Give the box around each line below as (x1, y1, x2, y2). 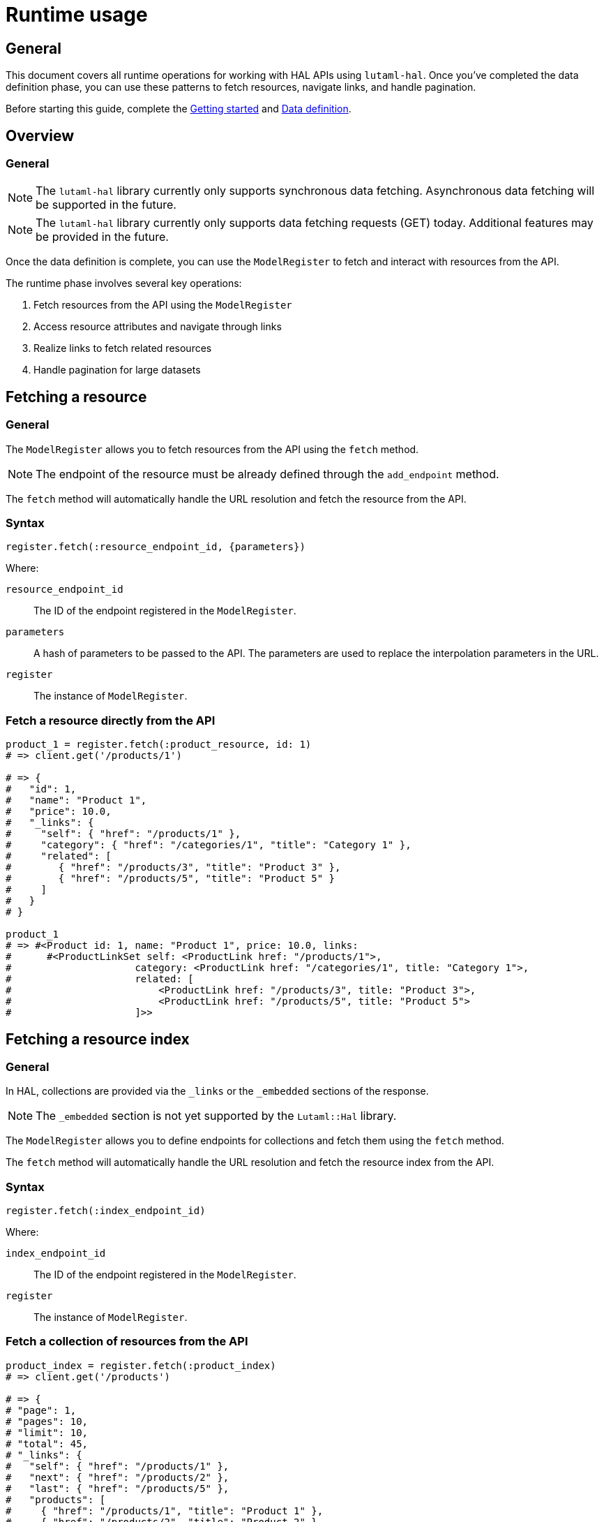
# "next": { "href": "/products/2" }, (6, 1471, 229, 1483)
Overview (6, 126, 75, 145)
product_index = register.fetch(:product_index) (6, 1359, 276, 1371)
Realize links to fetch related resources (33, 342, 212, 355)
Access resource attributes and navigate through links (33, 320, 282, 333)
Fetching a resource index (6, 1030, 190, 1048)
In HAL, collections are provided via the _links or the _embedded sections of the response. (6, 1085, 429, 1098)
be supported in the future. (36, 198, 176, 212)
